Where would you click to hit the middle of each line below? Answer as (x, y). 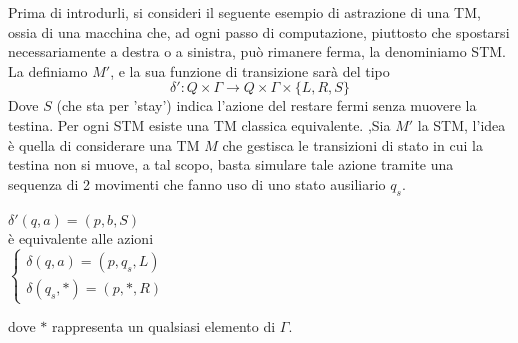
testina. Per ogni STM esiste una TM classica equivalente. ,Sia (199, 124)
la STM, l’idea (461, 124)
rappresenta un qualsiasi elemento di (163, 326)
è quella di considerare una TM (104, 144)
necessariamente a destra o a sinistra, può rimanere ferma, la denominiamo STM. (257, 51)
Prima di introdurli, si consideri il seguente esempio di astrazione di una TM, (244, 12)
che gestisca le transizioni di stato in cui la (352, 144)
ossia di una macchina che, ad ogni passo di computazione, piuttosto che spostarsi (259, 31)
